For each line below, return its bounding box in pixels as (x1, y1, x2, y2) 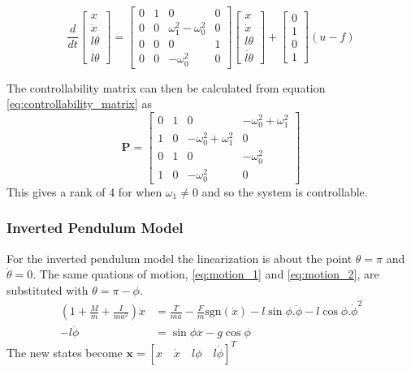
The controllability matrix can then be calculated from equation (6, 79, 326, 96)
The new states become (6, 343, 123, 360)
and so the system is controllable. (201, 183, 368, 200)
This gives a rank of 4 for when (6, 183, 162, 200)
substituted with (6, 281, 89, 298)
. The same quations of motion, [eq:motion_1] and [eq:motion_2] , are (32, 265, 379, 283)
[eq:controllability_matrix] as (6, 95, 153, 112)
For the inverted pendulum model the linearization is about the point (6, 249, 353, 266)
